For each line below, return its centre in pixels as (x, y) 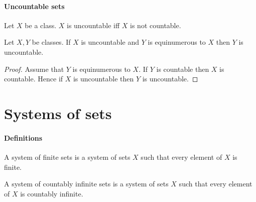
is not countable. (156, 25)
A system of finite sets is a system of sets (67, 157)
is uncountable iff (93, 25)
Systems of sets (58, 113)
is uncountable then (103, 79)
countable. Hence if (34, 79)
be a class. (41, 25)
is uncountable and (110, 42)
